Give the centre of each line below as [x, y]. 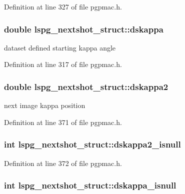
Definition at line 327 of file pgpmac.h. [63, 6]
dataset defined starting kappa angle [60, 47]
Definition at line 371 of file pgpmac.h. [63, 122]
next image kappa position [45, 105]
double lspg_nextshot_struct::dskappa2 [86, 86]
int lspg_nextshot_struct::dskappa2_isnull [92, 144]
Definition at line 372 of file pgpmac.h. [63, 163]
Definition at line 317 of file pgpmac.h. [63, 64]
